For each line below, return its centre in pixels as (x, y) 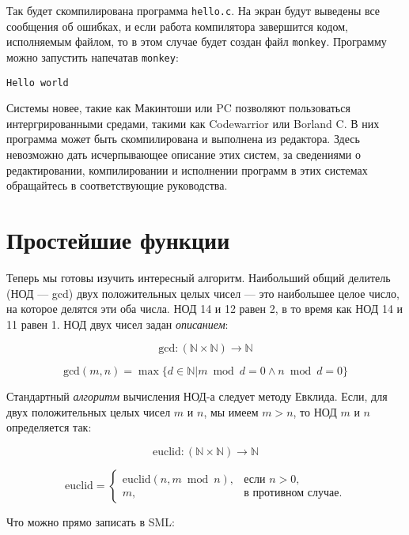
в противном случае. (293, 494)
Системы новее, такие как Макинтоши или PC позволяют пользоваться (178, 108)
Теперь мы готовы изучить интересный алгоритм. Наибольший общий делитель (199, 277)
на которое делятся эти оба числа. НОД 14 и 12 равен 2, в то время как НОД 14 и (205, 309)
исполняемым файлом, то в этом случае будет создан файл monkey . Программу (197, 41)
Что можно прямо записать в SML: (91, 522)
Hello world (38, 83)
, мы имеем (231, 411)
